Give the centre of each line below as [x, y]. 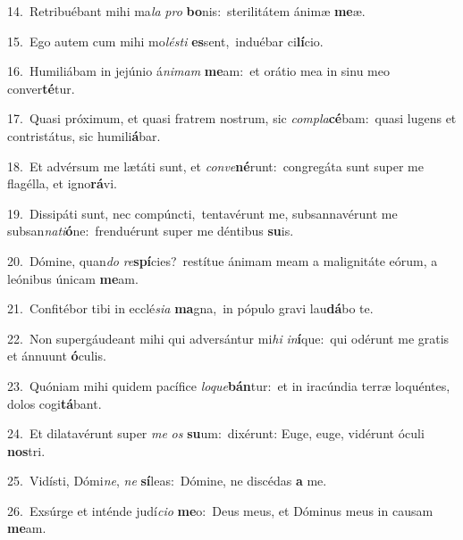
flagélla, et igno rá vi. [62, 183]
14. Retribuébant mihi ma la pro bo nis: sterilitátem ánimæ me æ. [186, 11]
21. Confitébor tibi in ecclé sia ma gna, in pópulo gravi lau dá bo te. [190, 308]
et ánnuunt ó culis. [57, 356]
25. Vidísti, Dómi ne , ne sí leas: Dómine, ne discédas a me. [167, 481]
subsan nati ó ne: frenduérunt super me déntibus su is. [151, 231]
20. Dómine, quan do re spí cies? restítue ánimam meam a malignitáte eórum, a [223, 260]
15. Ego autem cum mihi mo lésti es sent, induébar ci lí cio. [165, 41]
